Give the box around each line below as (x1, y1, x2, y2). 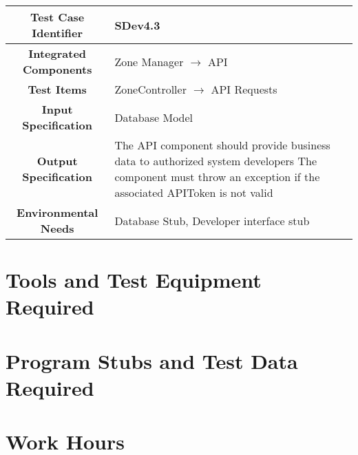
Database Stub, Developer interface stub (114, 212, 310, 229)
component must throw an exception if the (114, 169, 320, 184)
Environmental (17, 204, 98, 220)
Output (36, 153, 78, 169)
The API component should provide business (114, 137, 330, 153)
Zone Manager (114, 53, 184, 70)
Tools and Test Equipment (6, 266, 262, 294)
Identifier (32, 25, 83, 41)
